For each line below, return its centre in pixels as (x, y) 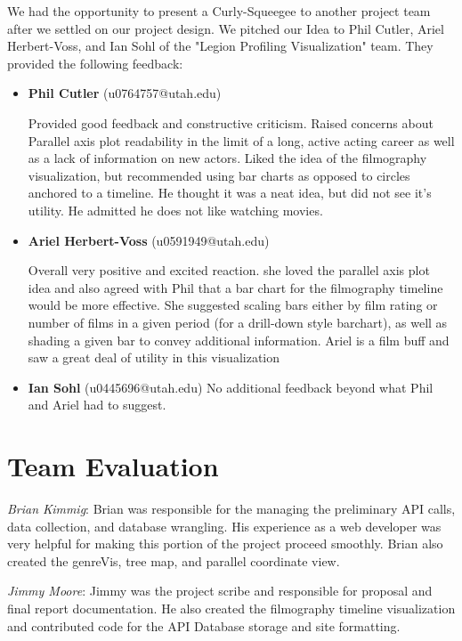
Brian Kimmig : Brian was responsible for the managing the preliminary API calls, (231, 508)
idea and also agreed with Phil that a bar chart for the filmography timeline (235, 287)
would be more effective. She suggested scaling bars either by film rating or (233, 305)
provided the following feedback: (95, 63)
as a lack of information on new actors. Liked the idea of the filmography (227, 158)
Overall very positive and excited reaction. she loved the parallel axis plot (229, 270)
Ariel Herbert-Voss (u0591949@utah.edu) (149, 240)
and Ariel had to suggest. (97, 405)
